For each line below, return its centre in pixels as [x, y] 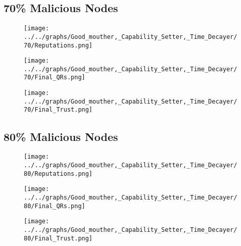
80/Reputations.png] [58, 174]
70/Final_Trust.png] [58, 110]
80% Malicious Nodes [61, 136]
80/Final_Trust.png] [58, 238]
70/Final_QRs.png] [55, 78]
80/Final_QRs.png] [55, 206]
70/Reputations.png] [58, 45]
